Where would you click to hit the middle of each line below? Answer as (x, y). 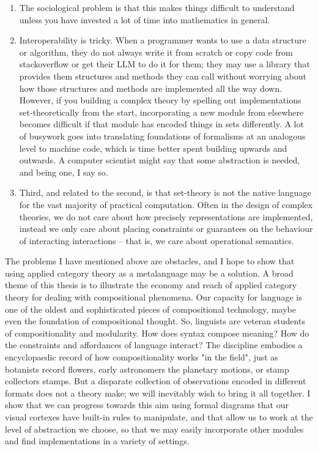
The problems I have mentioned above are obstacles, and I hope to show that (150, 261)
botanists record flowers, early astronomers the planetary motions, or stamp (147, 369)
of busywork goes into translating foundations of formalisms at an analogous (162, 136)
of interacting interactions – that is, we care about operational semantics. (157, 240)
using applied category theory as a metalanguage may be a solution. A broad (149, 273)
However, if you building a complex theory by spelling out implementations (160, 100)
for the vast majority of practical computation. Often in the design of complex (166, 204)
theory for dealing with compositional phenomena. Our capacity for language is (153, 297)
